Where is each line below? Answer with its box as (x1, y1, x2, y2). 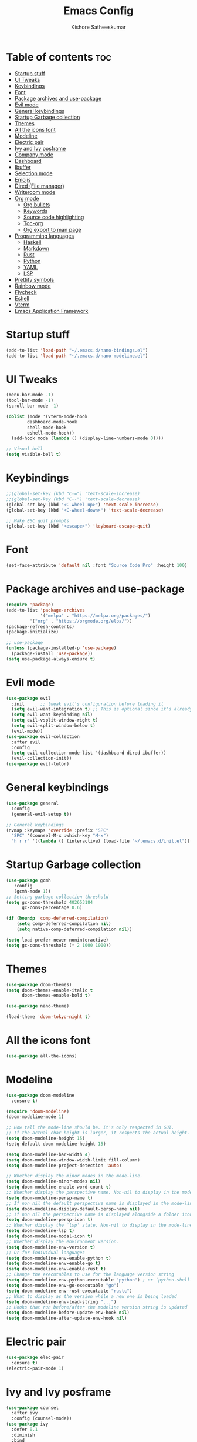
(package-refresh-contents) (6, 623, 75, 630)
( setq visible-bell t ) (6, 452, 62, 458)
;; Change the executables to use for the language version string (6, 1271, 175, 1277)
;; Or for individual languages (6, 1250, 85, 1256)
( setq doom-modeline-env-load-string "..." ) (6, 1299, 117, 1305)
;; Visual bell (6, 446, 43, 452)
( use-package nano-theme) (6, 1003, 69, 1009)
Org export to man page (23, 226, 81, 233)
